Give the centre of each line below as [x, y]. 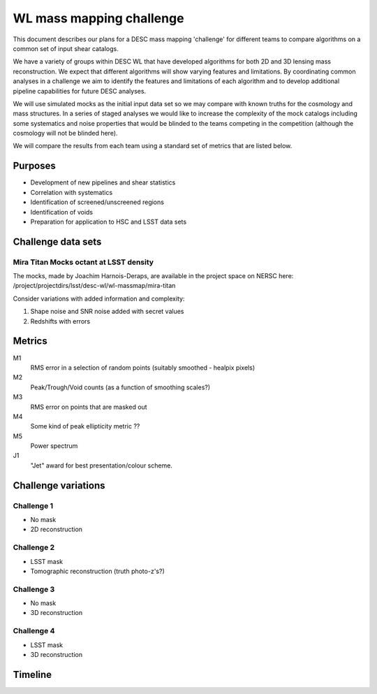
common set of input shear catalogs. [66, 48]
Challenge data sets [57, 241]
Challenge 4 [34, 631]
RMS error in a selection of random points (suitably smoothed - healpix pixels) [143, 368]
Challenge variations [59, 485]
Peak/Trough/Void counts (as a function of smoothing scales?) [120, 387]
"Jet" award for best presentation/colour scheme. [101, 465]
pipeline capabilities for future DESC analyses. [80, 91]
